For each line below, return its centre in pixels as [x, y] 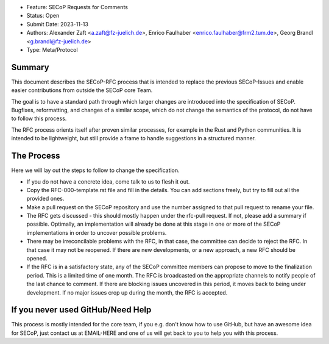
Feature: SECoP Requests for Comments [77, 7]
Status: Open [43, 16]
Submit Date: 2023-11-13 [57, 24]
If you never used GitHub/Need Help [81, 310]
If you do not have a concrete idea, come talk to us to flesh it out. [108, 181]
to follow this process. [39, 118]
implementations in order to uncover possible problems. [97, 232]
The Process [36, 156]
